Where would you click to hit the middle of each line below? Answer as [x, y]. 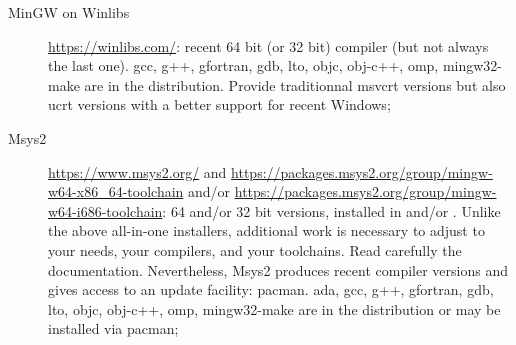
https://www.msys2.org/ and [137, 171]
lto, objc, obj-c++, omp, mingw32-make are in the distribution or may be [274, 308]
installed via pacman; [113, 328]
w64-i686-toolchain [105, 210]
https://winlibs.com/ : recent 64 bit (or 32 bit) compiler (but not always [268, 45]
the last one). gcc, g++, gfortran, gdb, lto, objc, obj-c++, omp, [243, 65]
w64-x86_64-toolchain [116, 191]
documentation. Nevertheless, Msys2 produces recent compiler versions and [278, 269]
